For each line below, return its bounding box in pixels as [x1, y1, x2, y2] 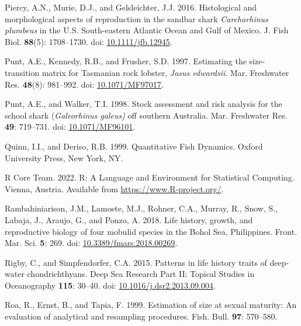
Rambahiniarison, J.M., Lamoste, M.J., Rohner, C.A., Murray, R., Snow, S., [5, 202, 278, 214]
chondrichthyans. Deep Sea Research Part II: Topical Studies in [27, 268, 255, 280]
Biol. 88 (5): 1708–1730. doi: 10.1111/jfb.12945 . [5, 35, 172, 47]
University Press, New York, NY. [5, 151, 123, 164]
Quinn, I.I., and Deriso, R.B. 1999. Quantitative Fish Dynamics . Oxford [5, 140, 263, 152]
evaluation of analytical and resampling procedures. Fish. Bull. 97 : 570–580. [5, 310, 278, 322]
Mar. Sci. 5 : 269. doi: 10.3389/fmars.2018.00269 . [5, 237, 178, 249]
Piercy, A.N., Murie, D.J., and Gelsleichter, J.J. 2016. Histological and [5, 1, 257, 13]
